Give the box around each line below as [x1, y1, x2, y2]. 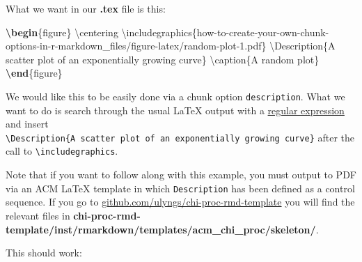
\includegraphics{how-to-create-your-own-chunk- [121, 24, 329, 39]
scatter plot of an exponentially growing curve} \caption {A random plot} [6, 52, 320, 66]
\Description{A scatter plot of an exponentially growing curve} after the [6, 130, 355, 144]
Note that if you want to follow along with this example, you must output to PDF [6, 167, 356, 182]
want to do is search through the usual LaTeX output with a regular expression [6, 102, 345, 117]
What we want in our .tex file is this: [6, 1, 166, 15]
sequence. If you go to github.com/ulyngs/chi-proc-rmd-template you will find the [6, 194, 355, 209]
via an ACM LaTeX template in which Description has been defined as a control [6, 180, 355, 195]
